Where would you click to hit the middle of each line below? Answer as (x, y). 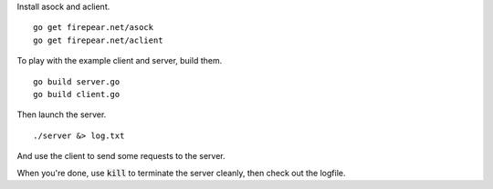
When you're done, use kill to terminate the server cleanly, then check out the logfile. (181, 173)
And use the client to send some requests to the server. (121, 156)
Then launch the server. (62, 114)
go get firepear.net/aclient (98, 40)
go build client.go (77, 94)
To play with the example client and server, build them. (120, 61)
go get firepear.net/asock (94, 28)
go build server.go (77, 81)
